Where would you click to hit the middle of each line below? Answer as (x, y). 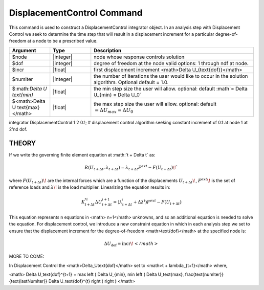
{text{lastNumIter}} (28, 281)
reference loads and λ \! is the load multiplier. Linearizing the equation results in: (90, 187)
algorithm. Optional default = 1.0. (131, 82)
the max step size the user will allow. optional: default (155, 104)
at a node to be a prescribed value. (62, 41)
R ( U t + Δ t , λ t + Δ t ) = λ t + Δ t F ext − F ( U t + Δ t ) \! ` (132, 167)
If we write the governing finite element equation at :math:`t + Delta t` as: (82, 155)
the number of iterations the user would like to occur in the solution (171, 76)
